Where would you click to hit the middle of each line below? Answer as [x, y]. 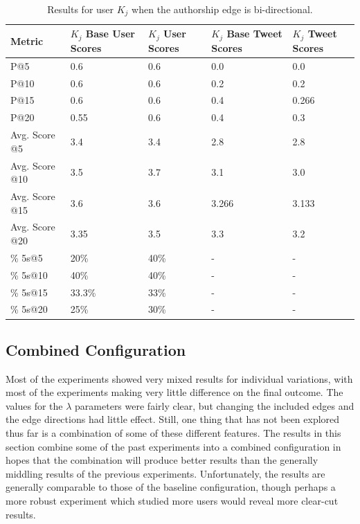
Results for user [81, 9]
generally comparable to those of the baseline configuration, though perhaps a [171, 487]
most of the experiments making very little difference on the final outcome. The [174, 392]
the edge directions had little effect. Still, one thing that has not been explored [173, 419]
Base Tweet [254, 34]
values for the [34, 405]
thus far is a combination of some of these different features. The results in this [173, 433]
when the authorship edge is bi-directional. [222, 9]
